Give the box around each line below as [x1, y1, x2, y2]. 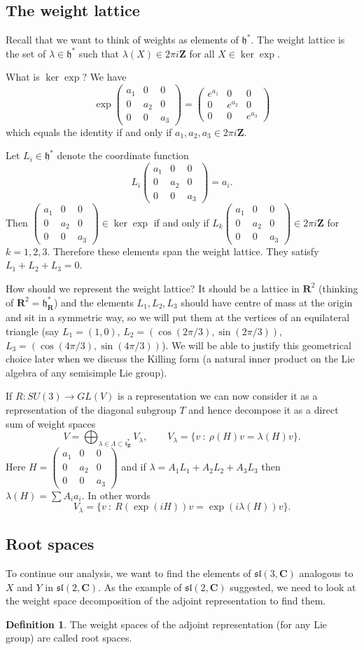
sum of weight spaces [6, 416, 96, 431]
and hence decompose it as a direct [188, 402, 339, 417]
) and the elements [53, 294, 134, 309]
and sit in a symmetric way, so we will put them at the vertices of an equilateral [6, 310, 350, 325]
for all [189, 46, 215, 60]
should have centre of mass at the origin [181, 294, 353, 309]
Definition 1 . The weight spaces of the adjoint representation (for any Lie [6, 616, 328, 631]
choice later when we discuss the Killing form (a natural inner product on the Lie [6, 351, 355, 366]
